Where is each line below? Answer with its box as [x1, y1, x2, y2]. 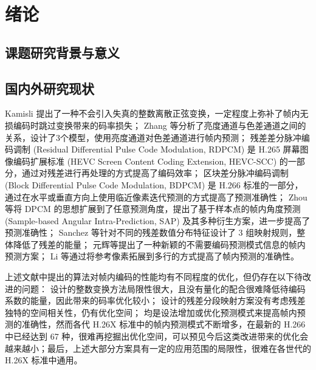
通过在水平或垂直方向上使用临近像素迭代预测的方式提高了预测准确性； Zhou [5, 190, 307, 203]
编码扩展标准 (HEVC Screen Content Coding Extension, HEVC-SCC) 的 [13, 154, 288, 167]
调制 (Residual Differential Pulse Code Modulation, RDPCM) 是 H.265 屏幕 [13, 143, 300, 156]
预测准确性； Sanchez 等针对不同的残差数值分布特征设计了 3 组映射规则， [5, 226, 297, 239]
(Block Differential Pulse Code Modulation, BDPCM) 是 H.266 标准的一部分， [5, 178, 303, 191]
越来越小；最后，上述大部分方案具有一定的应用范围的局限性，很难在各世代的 [5, 341, 311, 354]
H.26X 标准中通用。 [5, 354, 83, 366]
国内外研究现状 [5, 78, 94, 97]
